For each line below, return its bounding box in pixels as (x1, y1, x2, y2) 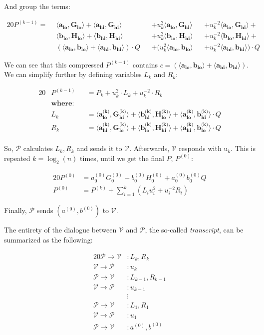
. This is (231, 143, 256, 153)
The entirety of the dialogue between (4, 224, 117, 235)
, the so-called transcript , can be (145, 224, 244, 235)
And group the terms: (4, 1, 70, 11)
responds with (179, 143, 222, 153)
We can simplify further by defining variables (4, 69, 142, 79)
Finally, (4, 205, 27, 215)
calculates (23, 143, 53, 153)
